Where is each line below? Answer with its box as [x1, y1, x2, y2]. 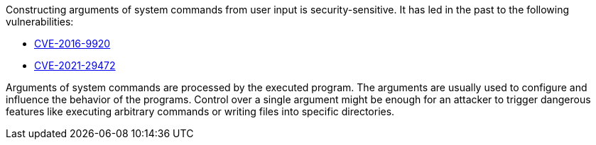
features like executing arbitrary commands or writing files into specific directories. [6, 105, 395, 117]
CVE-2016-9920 [34, 37, 111, 50]
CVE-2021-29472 [34, 59, 116, 71]
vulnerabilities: [6, 16, 74, 28]
